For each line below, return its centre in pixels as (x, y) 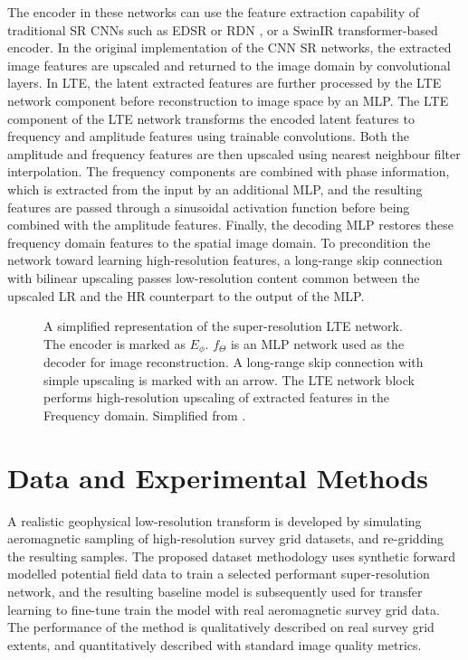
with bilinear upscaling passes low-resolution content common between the (214, 277)
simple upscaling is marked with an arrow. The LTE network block (229, 379)
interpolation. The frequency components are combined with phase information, (229, 171)
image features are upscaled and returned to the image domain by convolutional (229, 65)
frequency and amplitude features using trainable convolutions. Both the (208, 136)
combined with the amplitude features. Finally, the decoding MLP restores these (230, 225)
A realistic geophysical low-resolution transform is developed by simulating (215, 520)
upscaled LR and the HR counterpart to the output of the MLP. (186, 295)
